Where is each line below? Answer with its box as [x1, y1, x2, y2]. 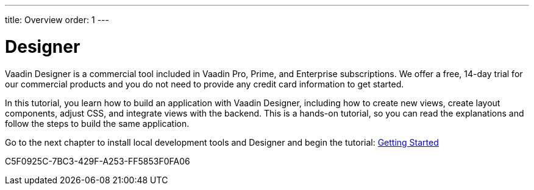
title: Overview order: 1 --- [5, 15, 109, 25]
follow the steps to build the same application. [5, 118, 190, 129]
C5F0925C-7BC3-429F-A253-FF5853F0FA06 [5, 155, 190, 166]
